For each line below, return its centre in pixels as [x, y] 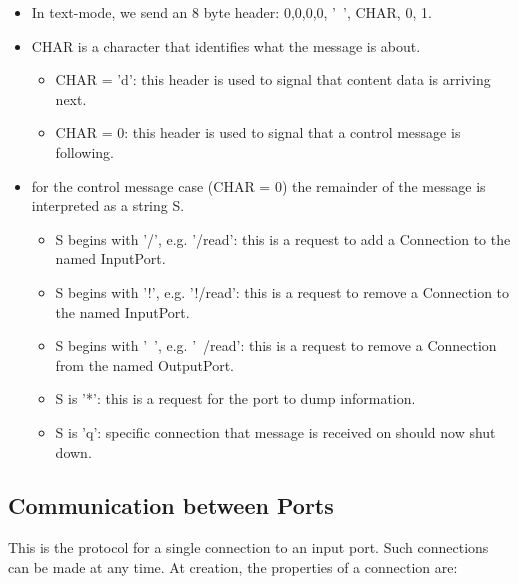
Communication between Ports [171, 505]
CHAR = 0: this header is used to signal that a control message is [258, 132]
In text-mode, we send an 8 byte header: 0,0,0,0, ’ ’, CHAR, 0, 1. [231, 12]
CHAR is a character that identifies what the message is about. [226, 45]
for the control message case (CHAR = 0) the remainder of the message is [258, 185]
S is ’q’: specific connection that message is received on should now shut [275, 431]
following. [84, 151]
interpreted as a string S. [108, 205]
